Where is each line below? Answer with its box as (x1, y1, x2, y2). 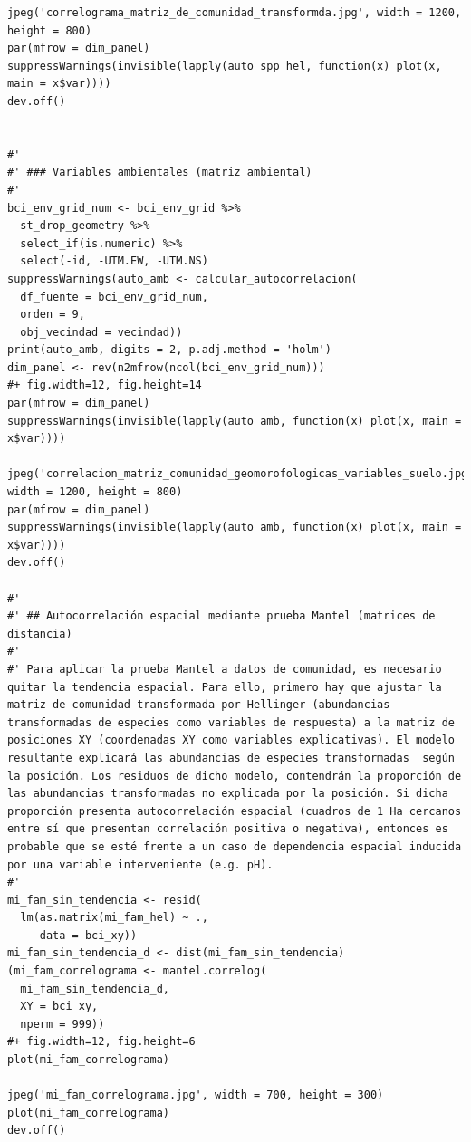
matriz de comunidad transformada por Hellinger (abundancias (7, 698, 390, 712)
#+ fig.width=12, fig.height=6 (7, 1035, 196, 1049)
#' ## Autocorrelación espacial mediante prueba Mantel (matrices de (7, 609, 436, 623)
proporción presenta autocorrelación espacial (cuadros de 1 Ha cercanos (7, 804, 462, 818)
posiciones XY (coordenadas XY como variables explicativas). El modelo (7, 734, 455, 747)
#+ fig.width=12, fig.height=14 (7, 379, 202, 392)
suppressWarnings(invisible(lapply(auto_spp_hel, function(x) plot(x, (7, 59, 442, 72)
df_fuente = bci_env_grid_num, (20, 290, 208, 303)
